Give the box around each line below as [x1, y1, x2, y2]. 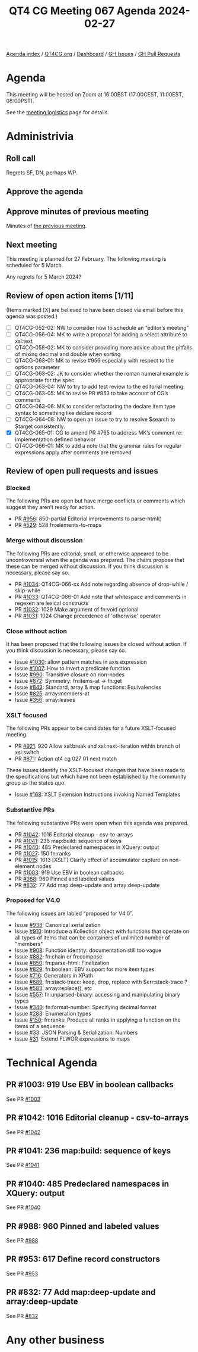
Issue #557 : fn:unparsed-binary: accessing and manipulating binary [14, 991, 181, 998]
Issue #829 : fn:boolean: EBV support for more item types [14, 966, 155, 973]
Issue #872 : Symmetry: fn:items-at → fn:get [14, 677, 123, 684]
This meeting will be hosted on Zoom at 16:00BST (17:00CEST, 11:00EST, [6, 91, 184, 98]
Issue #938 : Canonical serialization [14, 921, 101, 928]
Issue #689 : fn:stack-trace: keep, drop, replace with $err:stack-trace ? [14, 978, 188, 985]
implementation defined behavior [14, 436, 96, 443]
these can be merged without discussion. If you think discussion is [6, 563, 169, 570]
